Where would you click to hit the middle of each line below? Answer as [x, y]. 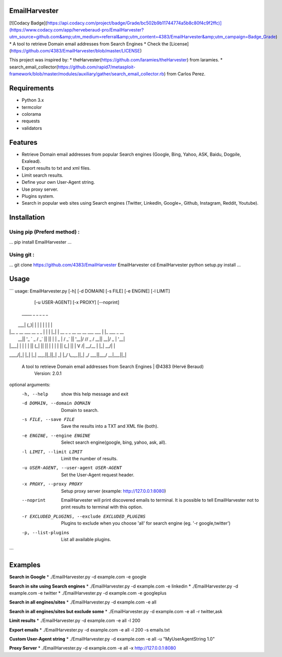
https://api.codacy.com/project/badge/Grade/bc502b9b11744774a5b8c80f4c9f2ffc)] [135, 23]
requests [31, 121]
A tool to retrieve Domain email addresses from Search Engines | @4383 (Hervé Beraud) [113, 366]
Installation [27, 217]
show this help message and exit [95, 394]
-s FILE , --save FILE [48, 420]
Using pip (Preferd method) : [44, 232]
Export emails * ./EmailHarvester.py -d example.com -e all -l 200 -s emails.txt [90, 630]
